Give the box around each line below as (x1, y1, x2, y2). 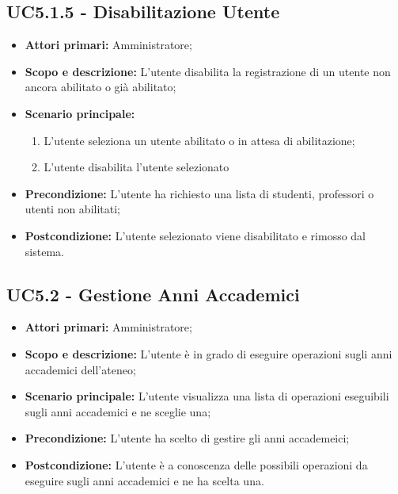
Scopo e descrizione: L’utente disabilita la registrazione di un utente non (25, 63, 391, 79)
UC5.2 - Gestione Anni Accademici (6, 281, 300, 306)
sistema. (25, 243, 64, 259)
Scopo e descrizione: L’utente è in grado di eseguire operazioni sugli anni (25, 345, 392, 362)
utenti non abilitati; (25, 201, 121, 217)
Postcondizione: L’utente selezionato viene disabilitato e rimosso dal (25, 227, 366, 243)
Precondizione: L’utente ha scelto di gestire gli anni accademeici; (25, 430, 350, 446)
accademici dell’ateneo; (25, 361, 136, 377)
